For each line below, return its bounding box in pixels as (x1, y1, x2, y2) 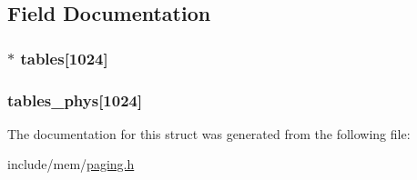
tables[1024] (20, 46, 108, 69)
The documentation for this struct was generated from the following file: (7, 124, 411, 143)
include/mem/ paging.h (7, 155, 135, 174)
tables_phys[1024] (7, 88, 143, 111)
